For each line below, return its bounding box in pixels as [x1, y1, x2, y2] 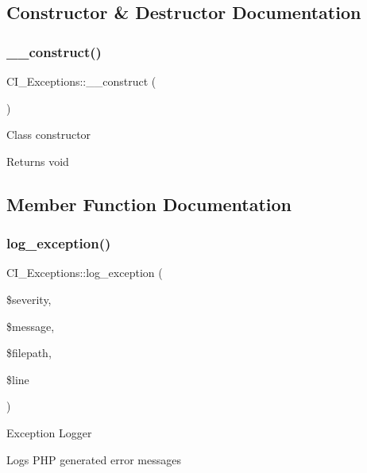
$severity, [6, 290, 52, 307]
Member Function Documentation [6, 191, 292, 216]
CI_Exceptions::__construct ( [6, 73, 156, 89]
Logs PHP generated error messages [6, 451, 181, 467]
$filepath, [6, 344, 52, 361]
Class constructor [6, 126, 91, 143]
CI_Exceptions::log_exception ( [6, 264, 163, 281]
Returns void [6, 152, 69, 169]
